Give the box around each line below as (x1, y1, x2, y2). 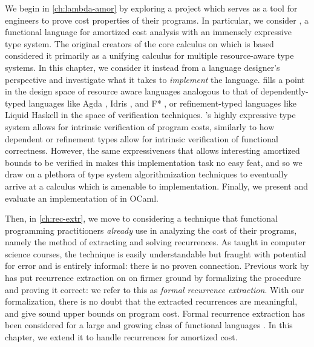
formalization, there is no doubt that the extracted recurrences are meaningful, (5, 295, 298, 308)
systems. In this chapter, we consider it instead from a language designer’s (5, 61, 280, 73)
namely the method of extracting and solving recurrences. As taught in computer (5, 236, 306, 248)
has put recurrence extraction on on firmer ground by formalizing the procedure (5, 271, 301, 284)
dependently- (260, 85, 309, 97)
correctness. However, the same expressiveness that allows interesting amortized (5, 144, 300, 157)
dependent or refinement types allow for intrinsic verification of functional (5, 132, 278, 145)
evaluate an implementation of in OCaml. (5, 191, 159, 204)
